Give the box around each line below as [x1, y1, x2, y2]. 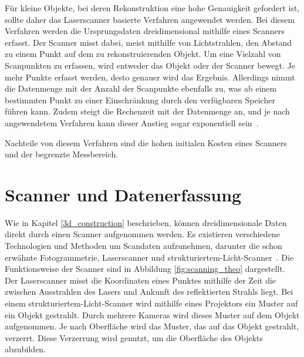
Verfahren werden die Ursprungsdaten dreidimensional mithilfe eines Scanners [5, 25, 285, 37]
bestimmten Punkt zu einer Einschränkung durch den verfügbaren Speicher [5, 93, 275, 106]
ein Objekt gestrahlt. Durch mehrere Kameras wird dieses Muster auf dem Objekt [5, 308, 300, 321]
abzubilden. [5, 343, 46, 355]
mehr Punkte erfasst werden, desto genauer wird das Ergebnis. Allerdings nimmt [5, 70, 295, 83]
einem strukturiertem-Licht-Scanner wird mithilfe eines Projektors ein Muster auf [5, 297, 298, 309]
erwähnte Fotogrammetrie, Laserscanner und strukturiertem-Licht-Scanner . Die [5, 251, 294, 263]
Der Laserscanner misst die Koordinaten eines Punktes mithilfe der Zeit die [5, 274, 276, 286]
